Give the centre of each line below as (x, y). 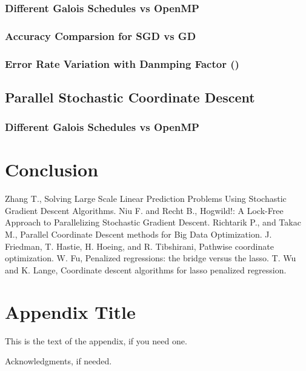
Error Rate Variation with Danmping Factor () (122, 63)
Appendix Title (70, 311)
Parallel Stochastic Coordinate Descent (130, 97)
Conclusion (52, 169)
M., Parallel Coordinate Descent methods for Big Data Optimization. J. (138, 234)
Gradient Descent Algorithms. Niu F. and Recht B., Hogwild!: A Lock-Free (144, 210)
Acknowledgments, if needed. (58, 361)
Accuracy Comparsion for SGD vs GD (101, 35)
